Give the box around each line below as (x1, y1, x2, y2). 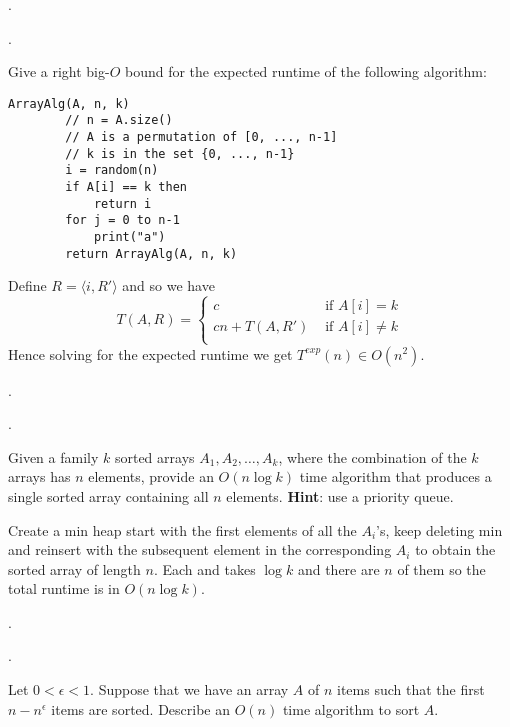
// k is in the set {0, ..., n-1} (65, 146, 295, 161)
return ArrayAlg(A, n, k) (65, 246, 238, 261)
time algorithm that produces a (299, 466, 492, 487)
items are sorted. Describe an (51, 698, 230, 719)
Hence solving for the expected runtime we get (8, 343, 293, 364)
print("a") (93, 230, 166, 245)
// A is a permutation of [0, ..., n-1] (65, 130, 338, 145)
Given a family (8, 446, 99, 467)
